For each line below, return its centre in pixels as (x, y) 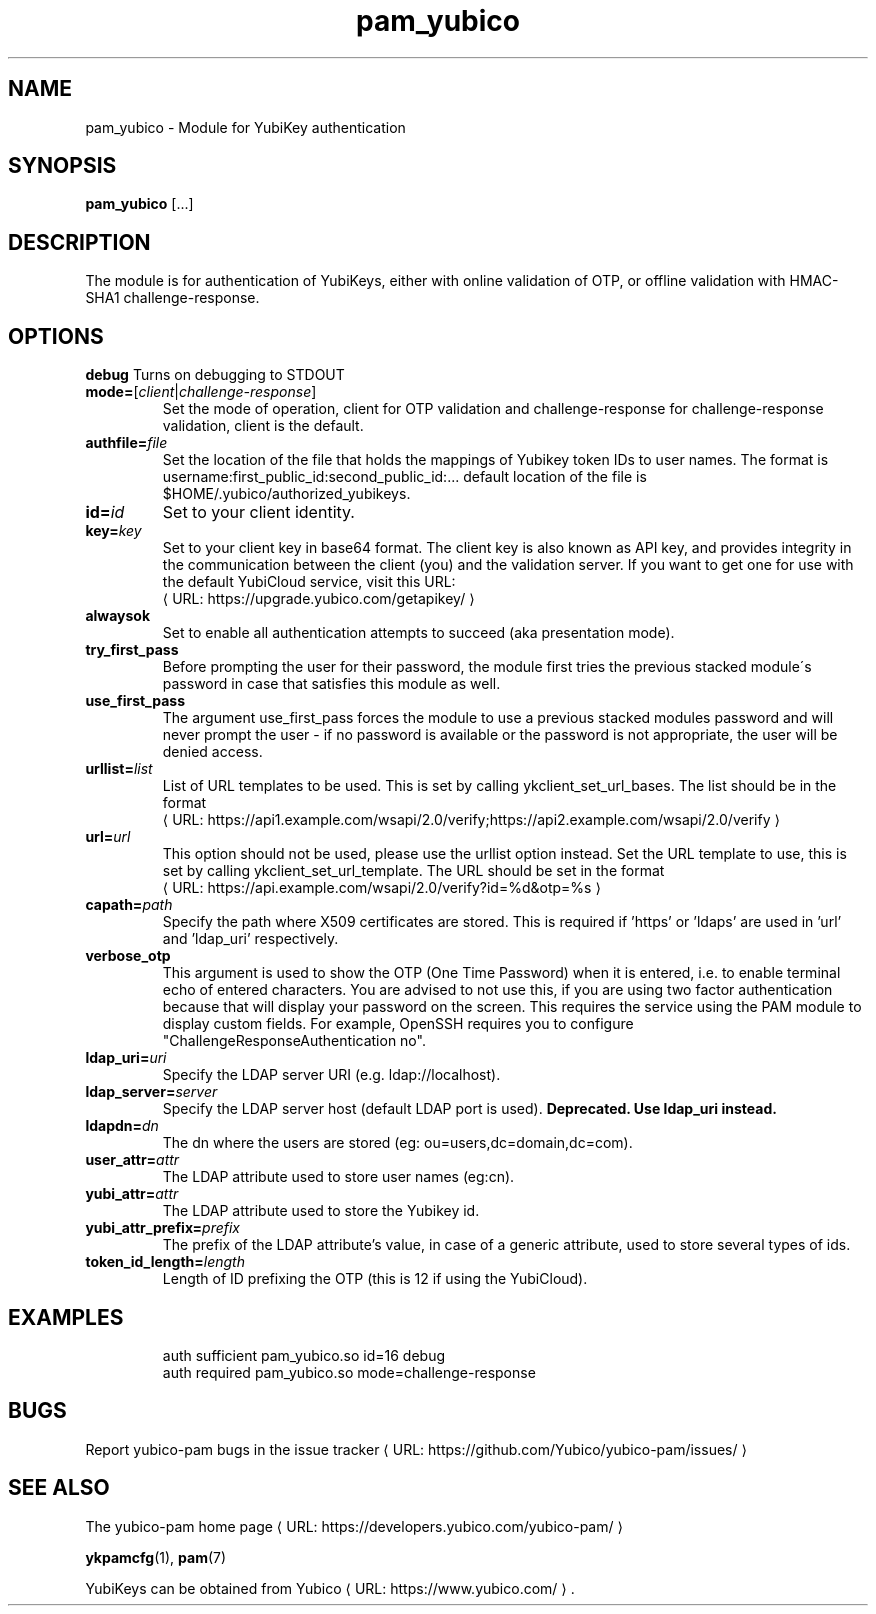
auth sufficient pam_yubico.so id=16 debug (304, 1355)
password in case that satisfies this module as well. (331, 684)
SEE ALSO (59, 1488)
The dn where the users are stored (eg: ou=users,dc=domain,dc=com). (397, 1143)
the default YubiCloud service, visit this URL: (309, 582)
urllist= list (119, 769)
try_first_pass (132, 650)
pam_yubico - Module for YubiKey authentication (245, 127)
